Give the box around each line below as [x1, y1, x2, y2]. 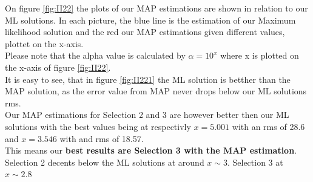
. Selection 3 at [227, 155, 283, 168]
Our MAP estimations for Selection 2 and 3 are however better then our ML [5, 108, 289, 121]
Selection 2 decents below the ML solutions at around [5, 155, 204, 168]
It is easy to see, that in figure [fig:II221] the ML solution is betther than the [5, 73, 291, 85]
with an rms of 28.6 [232, 120, 305, 132]
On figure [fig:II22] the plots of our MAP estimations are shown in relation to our [5, 2, 308, 14]
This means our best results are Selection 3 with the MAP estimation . [5, 144, 297, 157]
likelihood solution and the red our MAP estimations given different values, [5, 25, 285, 38]
